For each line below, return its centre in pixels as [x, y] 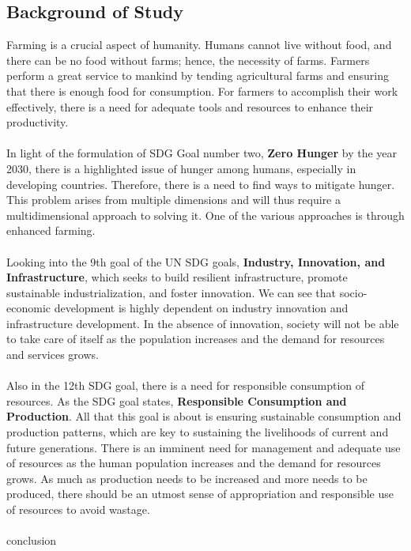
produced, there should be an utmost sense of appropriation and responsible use [200, 494]
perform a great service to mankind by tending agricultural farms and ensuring [198, 75]
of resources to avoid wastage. [78, 509]
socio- [353, 292]
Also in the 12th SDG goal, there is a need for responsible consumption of [186, 385]
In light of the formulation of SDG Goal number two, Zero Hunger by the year [202, 153]
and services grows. [53, 355]
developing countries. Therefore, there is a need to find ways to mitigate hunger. [201, 184]
